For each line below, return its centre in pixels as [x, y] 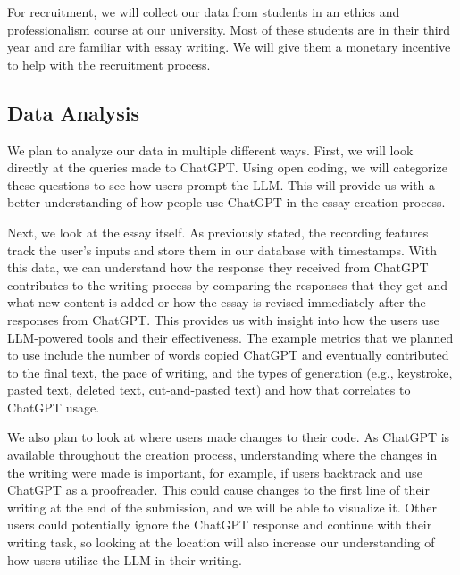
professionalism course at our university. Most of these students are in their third [229, 29]
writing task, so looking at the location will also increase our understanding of [221, 542]
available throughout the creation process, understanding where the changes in [222, 455]
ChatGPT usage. [54, 407]
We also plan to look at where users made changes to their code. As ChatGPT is [229, 437]
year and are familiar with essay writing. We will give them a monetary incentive [229, 47]
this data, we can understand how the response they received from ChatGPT [218, 267]
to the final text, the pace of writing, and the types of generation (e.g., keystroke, [230, 372]
